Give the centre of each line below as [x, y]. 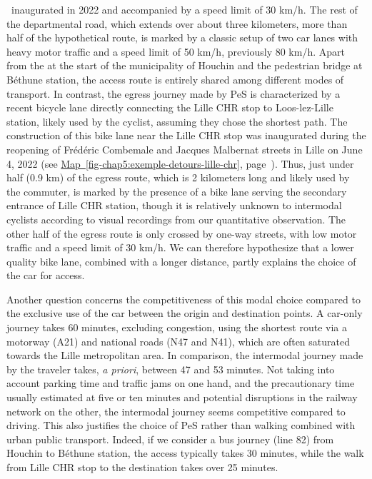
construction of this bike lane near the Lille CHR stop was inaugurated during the [186, 135]
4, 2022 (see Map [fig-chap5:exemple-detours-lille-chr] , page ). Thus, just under [180, 163]
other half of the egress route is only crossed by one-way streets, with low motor [182, 233]
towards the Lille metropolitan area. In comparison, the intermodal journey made [185, 355]
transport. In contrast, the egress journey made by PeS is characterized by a [174, 93]
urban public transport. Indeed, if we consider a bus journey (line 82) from [170, 439]
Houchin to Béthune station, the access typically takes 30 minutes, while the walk [185, 453]
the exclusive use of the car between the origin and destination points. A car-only [185, 313]
